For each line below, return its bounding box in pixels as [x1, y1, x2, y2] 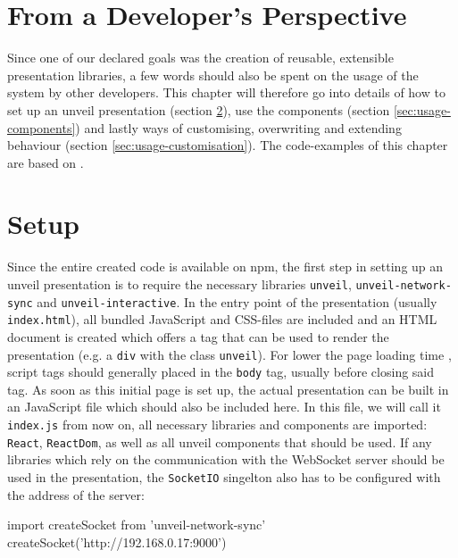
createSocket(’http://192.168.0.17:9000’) [7, 532, 227, 551]
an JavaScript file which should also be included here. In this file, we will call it [7, 397, 441, 416]
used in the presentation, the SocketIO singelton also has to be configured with [7, 467, 441, 486]
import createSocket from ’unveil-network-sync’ [7, 515, 266, 534]
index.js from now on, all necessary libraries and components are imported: [7, 415, 428, 434]
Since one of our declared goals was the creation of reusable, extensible [7, 48, 394, 67]
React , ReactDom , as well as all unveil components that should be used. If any [7, 432, 432, 451]
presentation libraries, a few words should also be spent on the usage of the [7, 65, 419, 84]
